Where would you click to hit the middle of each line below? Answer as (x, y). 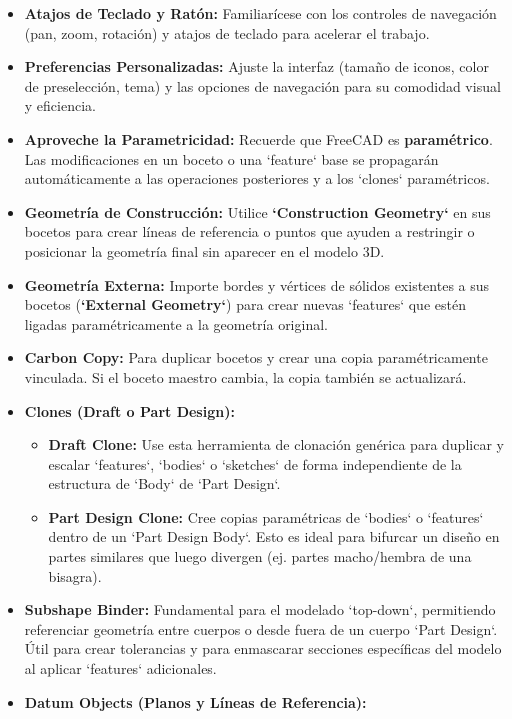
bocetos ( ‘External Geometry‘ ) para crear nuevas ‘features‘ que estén (245, 304)
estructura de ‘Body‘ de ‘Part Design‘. (164, 483)
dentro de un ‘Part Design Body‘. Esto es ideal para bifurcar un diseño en (274, 536)
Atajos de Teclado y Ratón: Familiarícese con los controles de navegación (260, 13)
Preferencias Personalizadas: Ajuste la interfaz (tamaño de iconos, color (256, 66)
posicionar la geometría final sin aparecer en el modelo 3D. (204, 250)
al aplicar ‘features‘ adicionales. (120, 668)
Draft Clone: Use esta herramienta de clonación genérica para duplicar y (276, 444)
